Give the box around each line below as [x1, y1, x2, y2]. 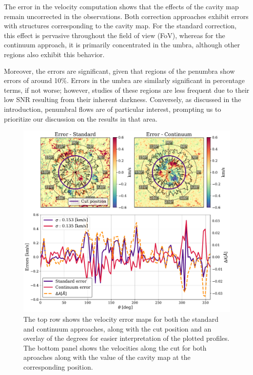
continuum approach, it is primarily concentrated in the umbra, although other [4, 40, 240, 50]
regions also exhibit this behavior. [4, 49, 105, 59]
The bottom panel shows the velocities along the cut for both [23, 342, 207, 353]
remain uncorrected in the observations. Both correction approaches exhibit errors [4, 11, 249, 21]
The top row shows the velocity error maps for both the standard [23, 313, 218, 324]
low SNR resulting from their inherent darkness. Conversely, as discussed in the [4, 94, 241, 104]
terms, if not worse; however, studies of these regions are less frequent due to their [4, 84, 250, 95]
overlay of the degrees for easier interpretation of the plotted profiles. [23, 333, 230, 343]
